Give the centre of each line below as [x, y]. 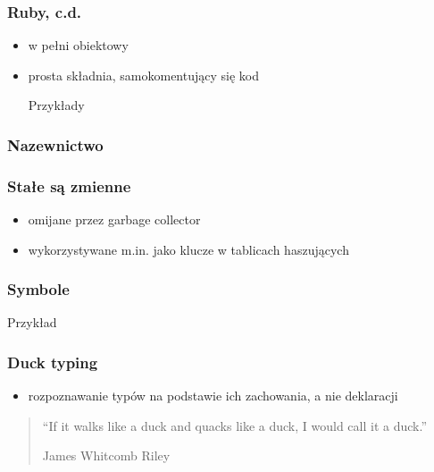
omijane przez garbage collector [114, 219]
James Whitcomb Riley [106, 455]
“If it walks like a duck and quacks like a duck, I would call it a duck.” [235, 425]
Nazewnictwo [55, 144]
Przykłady [56, 105]
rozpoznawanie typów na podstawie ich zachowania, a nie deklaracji [213, 396]
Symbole [38, 289]
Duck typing [53, 362]
